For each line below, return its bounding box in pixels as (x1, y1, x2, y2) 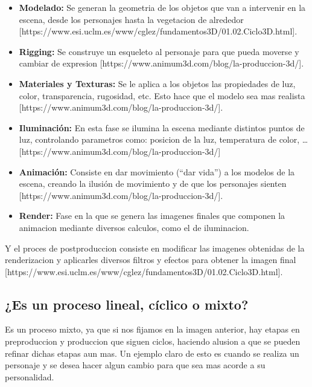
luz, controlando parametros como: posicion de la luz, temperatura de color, (19, 133, 300, 146)
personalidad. (5, 370, 54, 383)
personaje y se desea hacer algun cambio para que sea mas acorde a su (5, 359, 266, 371)
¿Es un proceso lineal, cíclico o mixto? (5, 294, 249, 313)
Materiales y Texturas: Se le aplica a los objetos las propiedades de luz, (19, 77, 296, 89)
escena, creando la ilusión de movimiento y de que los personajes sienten (19, 177, 287, 190)
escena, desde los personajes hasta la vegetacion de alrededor (19, 13, 244, 25)
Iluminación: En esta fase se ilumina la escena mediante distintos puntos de (19, 121, 305, 134)
